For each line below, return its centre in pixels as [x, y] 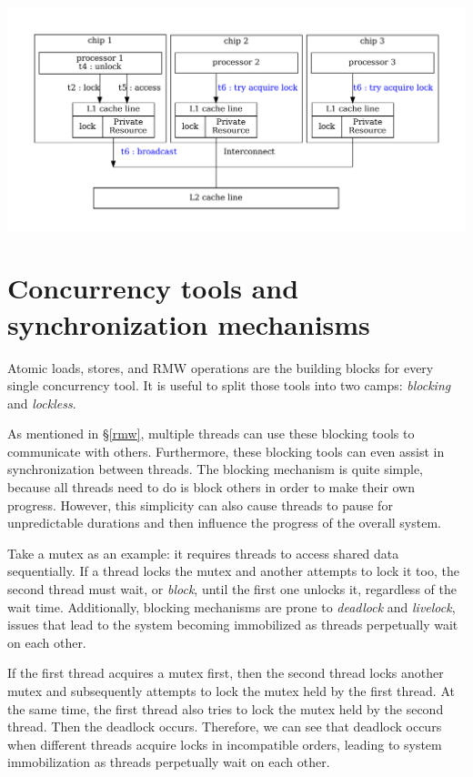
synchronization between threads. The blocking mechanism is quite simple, [216, 469]
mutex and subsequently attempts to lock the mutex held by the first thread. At [231, 691]
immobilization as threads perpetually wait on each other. [169, 762]
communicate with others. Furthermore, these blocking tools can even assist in [226, 451]
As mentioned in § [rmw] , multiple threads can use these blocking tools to [211, 434]
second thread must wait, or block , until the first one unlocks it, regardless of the [232, 589]
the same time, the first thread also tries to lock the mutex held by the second [226, 708]
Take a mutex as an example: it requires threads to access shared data [203, 553]
